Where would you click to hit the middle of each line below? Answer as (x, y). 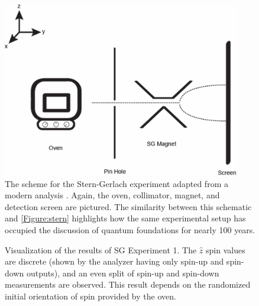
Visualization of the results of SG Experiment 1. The (101, 249)
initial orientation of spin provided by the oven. (90, 296)
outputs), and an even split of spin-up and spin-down (123, 273)
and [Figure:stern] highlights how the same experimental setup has (125, 218)
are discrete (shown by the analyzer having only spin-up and (114, 261)
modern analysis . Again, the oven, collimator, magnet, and (112, 195)
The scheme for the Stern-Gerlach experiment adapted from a (116, 183)
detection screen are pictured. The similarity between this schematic (128, 206)
